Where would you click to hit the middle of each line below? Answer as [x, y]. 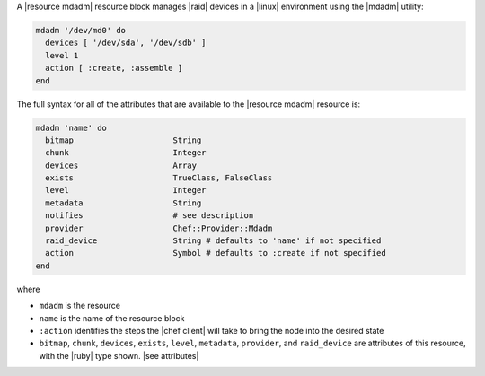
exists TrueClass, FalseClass [159, 178]
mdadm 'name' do [71, 127]
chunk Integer [126, 153]
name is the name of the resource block [112, 318]
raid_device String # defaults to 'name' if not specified [213, 241]
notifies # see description [150, 216]
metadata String [123, 203]
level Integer [126, 190]
